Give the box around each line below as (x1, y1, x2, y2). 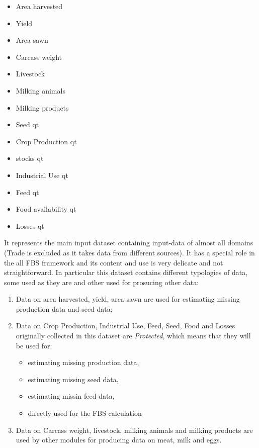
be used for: (16, 340, 52, 350)
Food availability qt (16, 204, 76, 214)
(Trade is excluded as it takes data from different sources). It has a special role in (4, 247, 255, 257)
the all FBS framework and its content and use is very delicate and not (4, 257, 223, 267)
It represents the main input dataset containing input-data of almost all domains (4, 237, 253, 248)
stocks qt (16, 153, 44, 163)
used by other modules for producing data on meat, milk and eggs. (16, 434, 222, 445)
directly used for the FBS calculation (28, 408, 142, 418)
